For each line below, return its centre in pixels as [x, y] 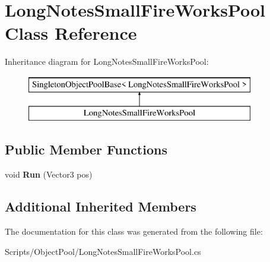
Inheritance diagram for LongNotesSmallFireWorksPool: [107, 61]
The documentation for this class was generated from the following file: [134, 231]
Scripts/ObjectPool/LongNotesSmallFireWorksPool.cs [103, 251]
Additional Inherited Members [101, 206]
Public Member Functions [86, 149]
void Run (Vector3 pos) [49, 174]
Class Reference [71, 33]
